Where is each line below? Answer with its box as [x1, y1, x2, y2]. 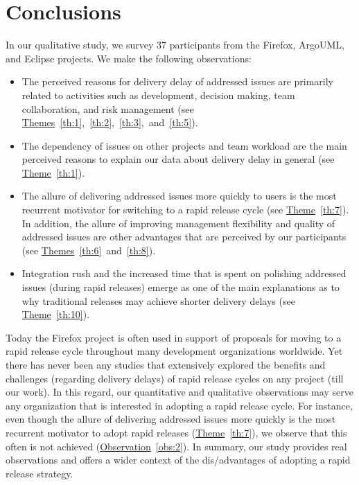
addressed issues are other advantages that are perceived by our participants [21, 229, 347, 244]
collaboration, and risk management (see [21, 101, 194, 116]
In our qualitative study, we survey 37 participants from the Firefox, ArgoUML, [6, 37, 344, 52]
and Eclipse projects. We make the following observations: [6, 51, 252, 65]
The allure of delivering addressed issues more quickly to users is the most [21, 188, 337, 203]
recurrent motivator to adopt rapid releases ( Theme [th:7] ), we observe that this [6, 425, 347, 439]
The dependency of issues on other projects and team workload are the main [21, 138, 347, 152]
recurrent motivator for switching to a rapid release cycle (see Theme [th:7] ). [21, 202, 349, 217]
